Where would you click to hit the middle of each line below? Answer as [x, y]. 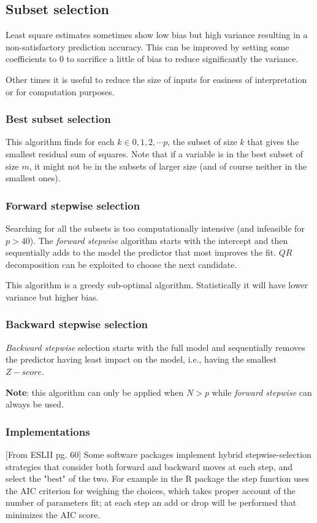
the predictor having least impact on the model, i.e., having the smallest [141, 359]
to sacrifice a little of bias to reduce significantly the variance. [182, 59]
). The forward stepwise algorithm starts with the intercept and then [159, 240]
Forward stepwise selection [73, 205]
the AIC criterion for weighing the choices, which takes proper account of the [151, 490]
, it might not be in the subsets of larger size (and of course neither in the [168, 166]
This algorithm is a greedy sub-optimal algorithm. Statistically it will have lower [157, 285]
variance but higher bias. [52, 297]
